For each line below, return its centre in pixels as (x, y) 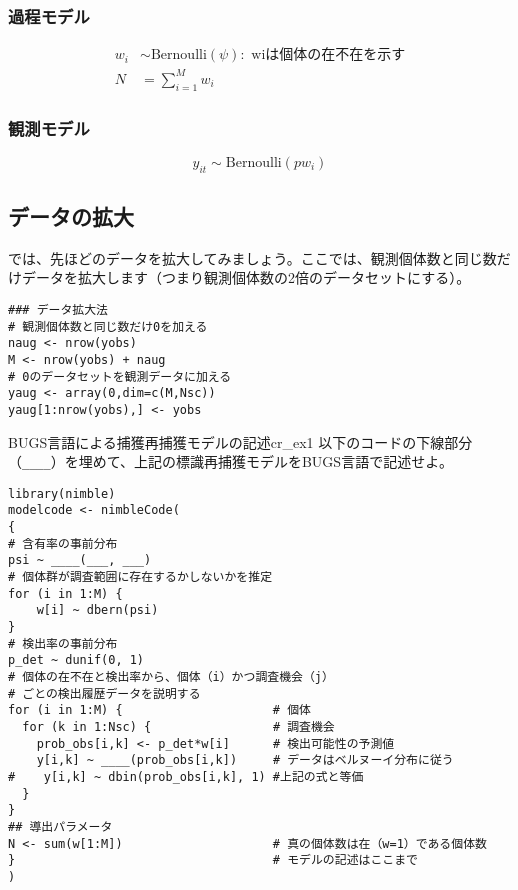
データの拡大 (71, 215)
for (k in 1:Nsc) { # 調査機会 (178, 727)
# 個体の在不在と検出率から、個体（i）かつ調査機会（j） (171, 677)
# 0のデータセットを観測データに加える (120, 376)
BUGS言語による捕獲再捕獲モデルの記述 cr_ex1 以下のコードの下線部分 (240, 441)
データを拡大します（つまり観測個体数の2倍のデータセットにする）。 (246, 277)
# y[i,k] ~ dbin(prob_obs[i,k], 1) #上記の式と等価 (186, 776)
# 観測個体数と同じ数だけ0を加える (108, 326)
